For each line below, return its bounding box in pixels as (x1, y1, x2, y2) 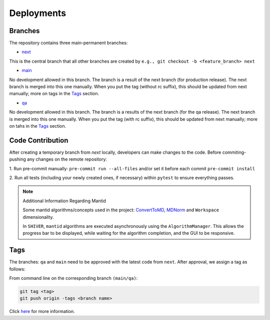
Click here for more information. (9, 308, 75, 314)
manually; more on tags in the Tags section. (9, 91, 99, 97)
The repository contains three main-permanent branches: (9, 40, 128, 46)
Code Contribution (9, 136, 68, 145)
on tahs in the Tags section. (9, 123, 66, 129)
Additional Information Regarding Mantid (22, 198, 106, 204)
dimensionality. (22, 214, 54, 220)
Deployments (9, 8, 66, 19)
